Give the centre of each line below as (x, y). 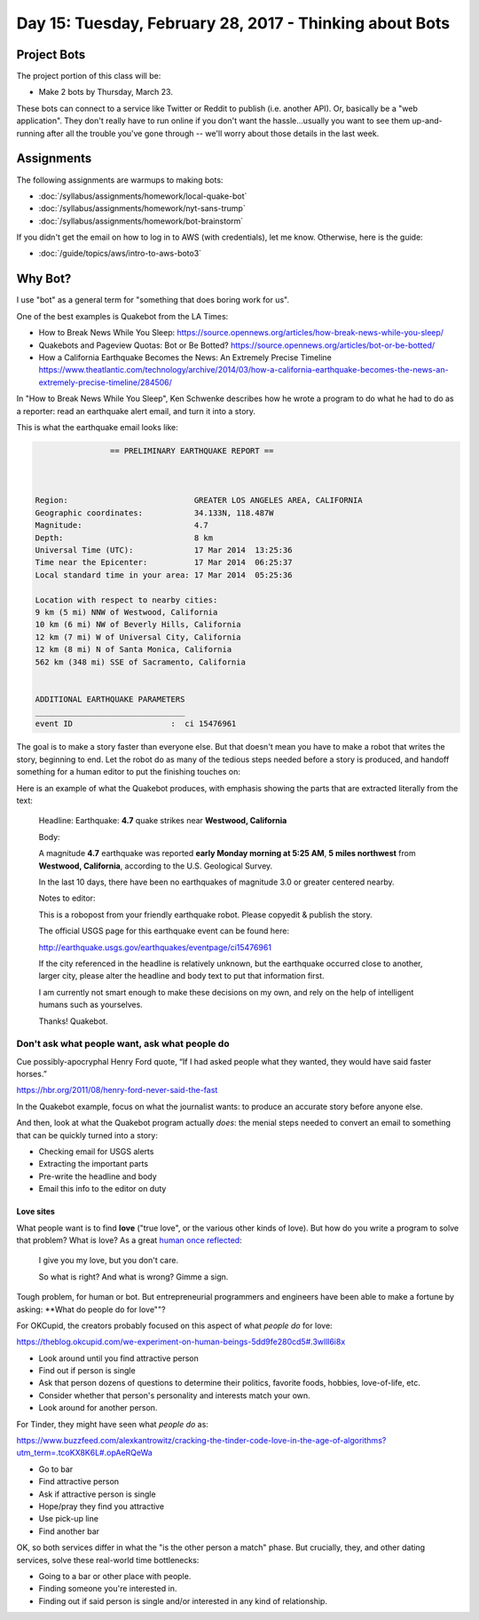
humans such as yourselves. (91, 1005)
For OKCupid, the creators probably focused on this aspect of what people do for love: (174, 1325)
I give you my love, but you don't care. (109, 1261)
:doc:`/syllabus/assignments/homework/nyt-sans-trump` (142, 208)
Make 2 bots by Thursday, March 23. (106, 92)
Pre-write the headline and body (98, 1176)
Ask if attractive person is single (97, 1494)
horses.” (32, 1074)
